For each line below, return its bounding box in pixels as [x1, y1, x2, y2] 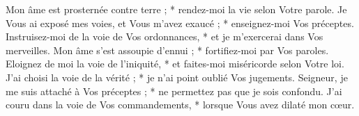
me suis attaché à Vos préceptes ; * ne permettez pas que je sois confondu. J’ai [6, 83, 342, 98]
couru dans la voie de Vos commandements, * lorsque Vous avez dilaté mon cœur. [6, 97, 355, 112]
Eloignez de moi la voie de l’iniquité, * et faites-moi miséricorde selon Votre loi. [6, 56, 344, 71]
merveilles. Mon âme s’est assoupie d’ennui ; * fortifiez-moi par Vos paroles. [6, 42, 329, 57]
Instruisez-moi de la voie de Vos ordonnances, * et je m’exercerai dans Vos [6, 29, 323, 44]
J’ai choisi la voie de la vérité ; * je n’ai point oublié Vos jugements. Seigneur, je [6, 69, 348, 84]
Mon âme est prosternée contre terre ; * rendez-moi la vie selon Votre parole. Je [6, 2, 347, 16]
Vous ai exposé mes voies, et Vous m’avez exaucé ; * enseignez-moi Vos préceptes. [6, 15, 354, 30]
